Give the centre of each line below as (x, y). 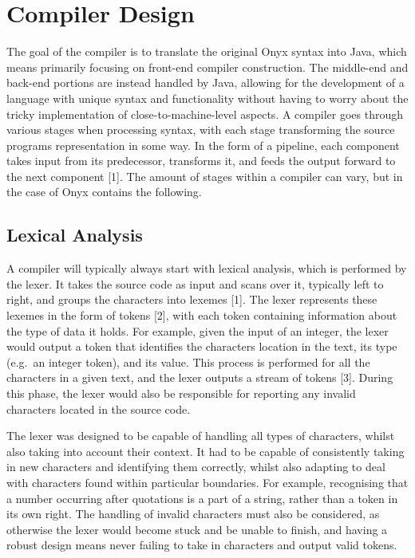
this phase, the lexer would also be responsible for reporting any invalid (181, 393)
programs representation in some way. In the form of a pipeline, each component (203, 145)
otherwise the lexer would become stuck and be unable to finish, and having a (197, 529)
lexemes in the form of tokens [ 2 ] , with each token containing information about (202, 315)
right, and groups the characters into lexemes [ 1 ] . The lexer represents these (192, 299)
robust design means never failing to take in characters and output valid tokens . (202, 545)
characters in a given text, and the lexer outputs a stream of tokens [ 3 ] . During (200, 377)
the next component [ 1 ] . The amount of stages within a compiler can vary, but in (205, 176)
